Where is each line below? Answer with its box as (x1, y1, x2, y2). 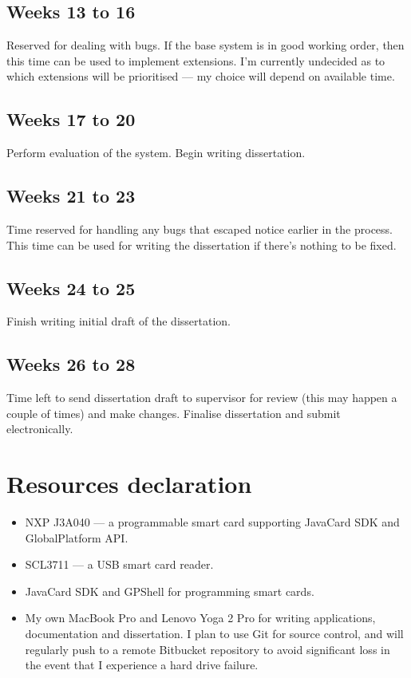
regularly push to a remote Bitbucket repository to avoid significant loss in (25, 641, 390, 657)
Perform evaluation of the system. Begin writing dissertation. (6, 144, 306, 161)
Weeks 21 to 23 (6, 183, 136, 208)
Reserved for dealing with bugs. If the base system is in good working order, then (6, 37, 405, 53)
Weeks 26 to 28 (6, 352, 136, 376)
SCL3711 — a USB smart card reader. (25, 556, 214, 573)
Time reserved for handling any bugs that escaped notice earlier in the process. (6, 220, 393, 237)
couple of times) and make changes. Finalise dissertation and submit (6, 404, 341, 421)
